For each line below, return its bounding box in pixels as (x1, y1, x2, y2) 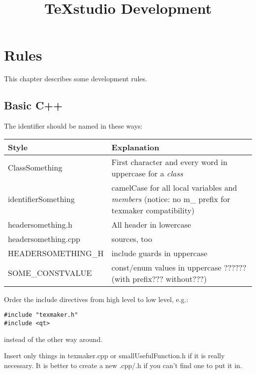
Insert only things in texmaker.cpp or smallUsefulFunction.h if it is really (4, 350, 225, 361)
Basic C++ (4, 98, 63, 113)
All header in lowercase (111, 218, 192, 230)
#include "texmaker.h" (4, 311, 78, 319)
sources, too (111, 233, 153, 244)
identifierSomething (8, 193, 75, 204)
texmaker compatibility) (111, 204, 195, 216)
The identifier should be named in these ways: (4, 121, 143, 131)
